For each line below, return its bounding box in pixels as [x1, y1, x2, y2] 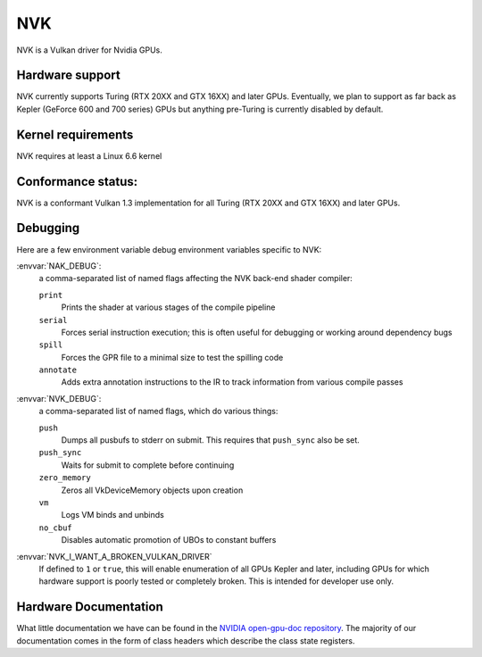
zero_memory [38, 473, 91, 483]
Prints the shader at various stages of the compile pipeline [61, 302, 276, 312]
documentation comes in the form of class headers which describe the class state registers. [16, 635, 355, 646]
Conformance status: [16, 174, 138, 189]
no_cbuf [38, 522, 73, 533]
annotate [38, 365, 78, 375]
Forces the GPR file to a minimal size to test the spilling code [61, 352, 284, 362]
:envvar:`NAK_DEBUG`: [16, 260, 102, 271]
